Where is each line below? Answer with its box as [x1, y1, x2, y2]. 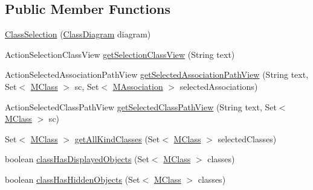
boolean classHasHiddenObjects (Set [5, 173, 140, 185]
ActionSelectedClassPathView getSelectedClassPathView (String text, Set [5, 100, 277, 113]
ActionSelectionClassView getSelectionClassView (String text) [5, 48, 235, 60]
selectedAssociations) [179, 80, 258, 92]
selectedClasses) [218, 132, 277, 145]
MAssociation [112, 80, 163, 92]
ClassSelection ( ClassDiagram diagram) [5, 28, 151, 40]
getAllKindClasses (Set [74, 132, 160, 145]
